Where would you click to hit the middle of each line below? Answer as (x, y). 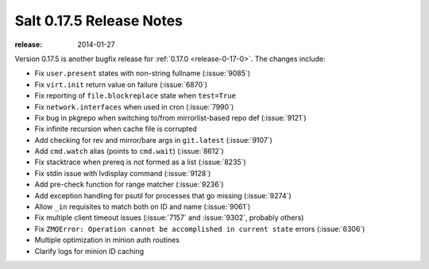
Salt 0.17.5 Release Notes (99, 21)
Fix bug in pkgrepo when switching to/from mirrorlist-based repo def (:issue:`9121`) (170, 117)
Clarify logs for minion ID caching (89, 251)
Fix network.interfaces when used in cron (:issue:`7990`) (134, 106)
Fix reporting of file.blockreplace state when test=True (135, 96)
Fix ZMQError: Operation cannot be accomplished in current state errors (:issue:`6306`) (200, 229)
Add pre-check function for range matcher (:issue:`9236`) (129, 184)
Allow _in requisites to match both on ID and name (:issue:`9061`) (143, 207)
